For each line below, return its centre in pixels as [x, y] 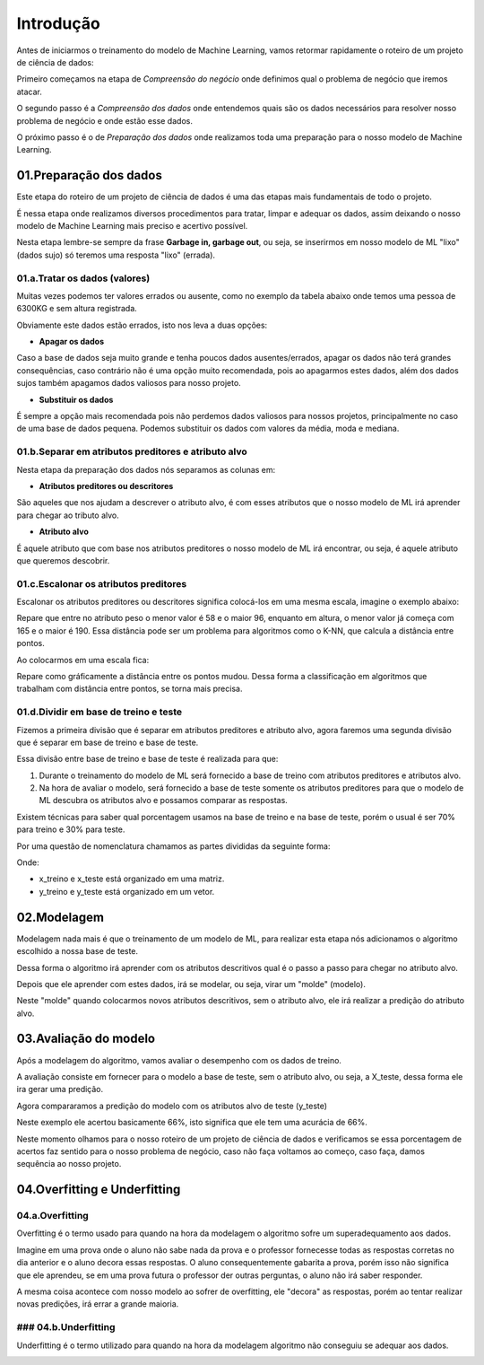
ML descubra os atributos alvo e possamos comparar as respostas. [164, 801]
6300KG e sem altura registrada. [77, 309]
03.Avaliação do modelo [86, 1039]
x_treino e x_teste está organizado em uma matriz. [132, 879]
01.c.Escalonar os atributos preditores [102, 583]
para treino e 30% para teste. [71, 829]
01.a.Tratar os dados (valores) [83, 278]
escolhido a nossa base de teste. [78, 951]
